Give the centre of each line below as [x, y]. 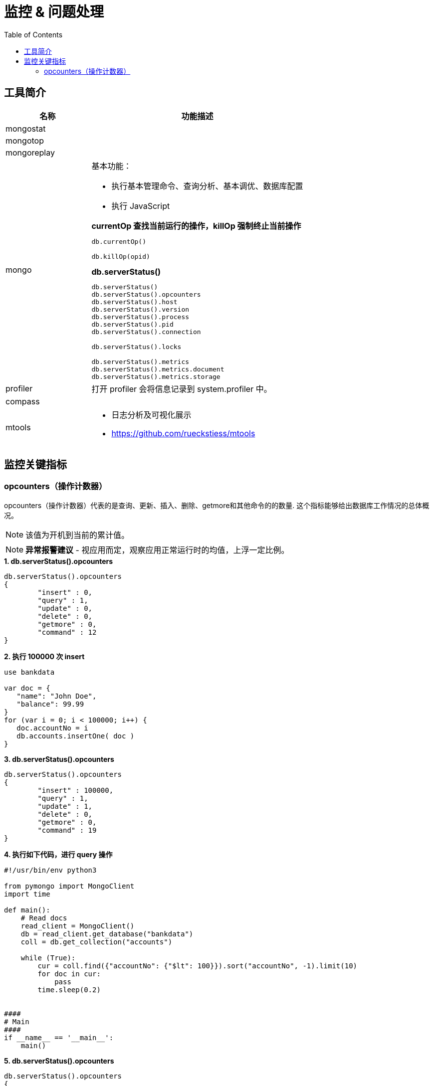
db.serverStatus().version [140, 309]
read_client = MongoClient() [78, 926]
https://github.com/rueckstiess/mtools [183, 433]
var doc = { [27, 688]
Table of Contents [33, 34]
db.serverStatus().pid [132, 324]
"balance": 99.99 [50, 704]
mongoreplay [30, 152]
